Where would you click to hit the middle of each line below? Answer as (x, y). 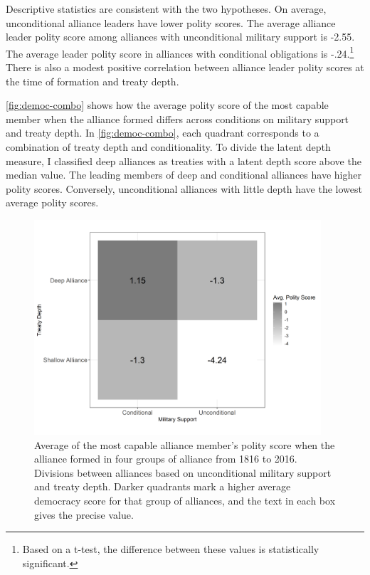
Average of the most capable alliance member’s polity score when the (185, 444)
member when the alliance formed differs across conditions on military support (178, 118)
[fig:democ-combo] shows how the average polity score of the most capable (167, 105)
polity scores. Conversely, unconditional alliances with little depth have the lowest (184, 188)
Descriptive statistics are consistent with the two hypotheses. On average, (166, 9)
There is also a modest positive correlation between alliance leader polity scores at (185, 67)
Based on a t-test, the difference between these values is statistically (171, 549)
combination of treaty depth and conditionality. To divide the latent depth (168, 147)
